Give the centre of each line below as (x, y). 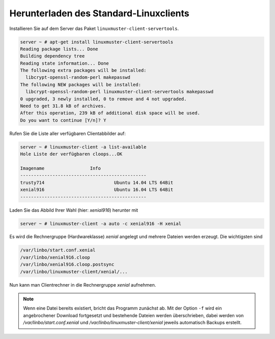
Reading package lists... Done (59, 49)
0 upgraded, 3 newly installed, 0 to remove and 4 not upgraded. (103, 99)
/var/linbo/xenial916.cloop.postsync (67, 264)
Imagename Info (61, 168)
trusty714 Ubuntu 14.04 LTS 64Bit (97, 182)
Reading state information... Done (64, 63)
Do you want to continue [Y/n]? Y (63, 120)
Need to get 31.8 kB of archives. (63, 106)
